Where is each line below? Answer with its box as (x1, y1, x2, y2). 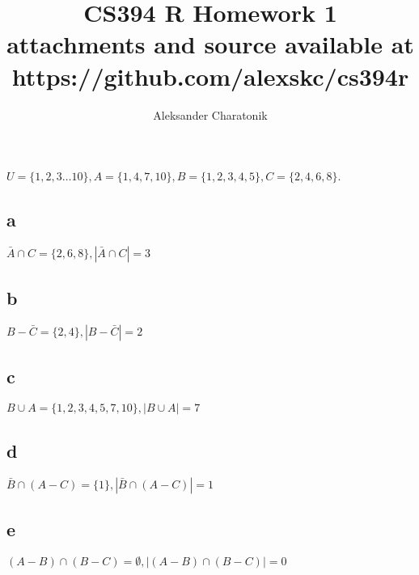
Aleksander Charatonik (153, 106, 268, 123)
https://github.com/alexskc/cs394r (11, 59, 409, 92)
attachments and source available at (6, 27, 414, 61)
